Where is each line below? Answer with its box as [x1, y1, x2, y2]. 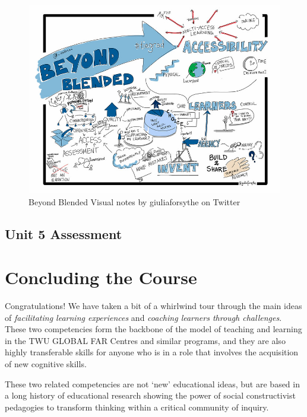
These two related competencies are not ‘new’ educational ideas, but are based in [5, 377, 300, 390]
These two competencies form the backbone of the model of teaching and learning [5, 323, 302, 335]
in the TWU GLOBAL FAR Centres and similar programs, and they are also [5, 334, 286, 346]
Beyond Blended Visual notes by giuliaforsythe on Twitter [29, 195, 240, 208]
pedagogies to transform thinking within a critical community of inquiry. [5, 400, 269, 413]
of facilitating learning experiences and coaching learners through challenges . [5, 311, 282, 323]
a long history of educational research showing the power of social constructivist [5, 389, 296, 402]
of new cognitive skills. [5, 358, 87, 370]
